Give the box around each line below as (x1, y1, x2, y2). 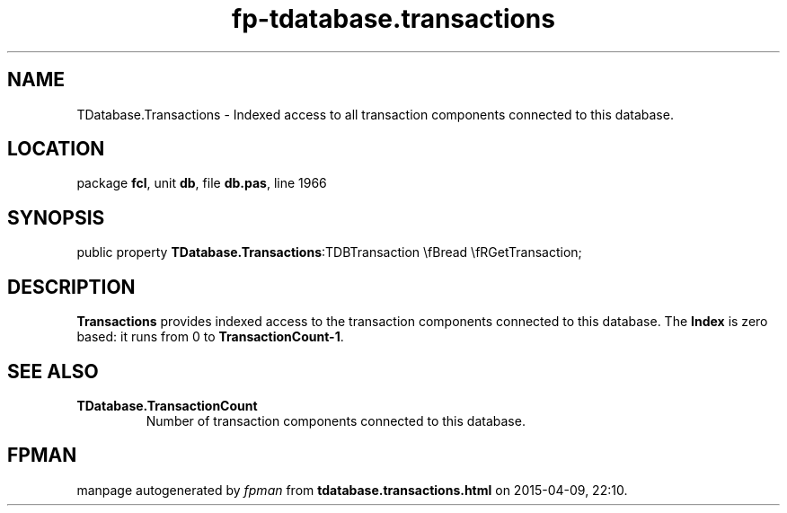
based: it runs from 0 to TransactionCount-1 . (76, 329, 344, 345)
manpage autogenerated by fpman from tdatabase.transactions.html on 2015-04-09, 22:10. (76, 482, 628, 498)
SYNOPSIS (7, 206, 105, 229)
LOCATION (7, 137, 105, 161)
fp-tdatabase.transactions (232, 4, 555, 34)
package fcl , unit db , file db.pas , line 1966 (76, 175, 327, 191)
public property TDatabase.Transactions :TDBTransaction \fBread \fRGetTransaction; (76, 244, 582, 261)
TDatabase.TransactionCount (76, 397, 258, 413)
